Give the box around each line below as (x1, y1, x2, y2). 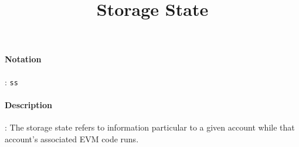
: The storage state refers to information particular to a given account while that (5, 121, 295, 133)
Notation (5, 53, 42, 65)
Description (5, 98, 53, 111)
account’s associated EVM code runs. (5, 132, 139, 145)
